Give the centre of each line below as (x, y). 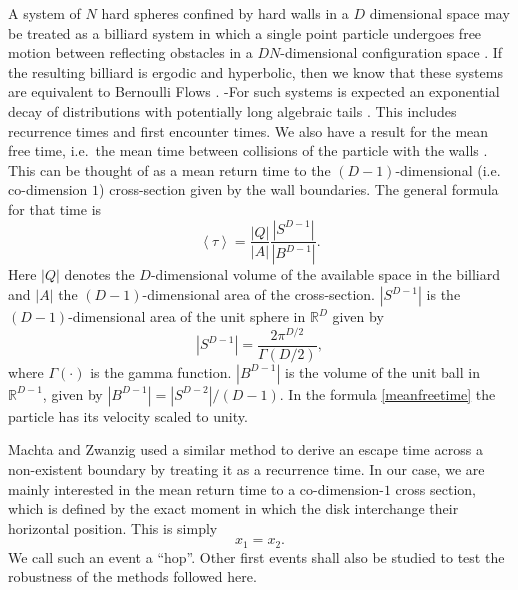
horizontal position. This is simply (113, 527)
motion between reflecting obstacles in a (130, 52)
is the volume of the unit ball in (382, 371)
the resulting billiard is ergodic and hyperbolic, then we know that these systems (255, 71)
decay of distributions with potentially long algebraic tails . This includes (232, 110)
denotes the (99, 274)
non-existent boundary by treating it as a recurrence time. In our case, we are (246, 468)
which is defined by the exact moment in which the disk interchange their (233, 508)
